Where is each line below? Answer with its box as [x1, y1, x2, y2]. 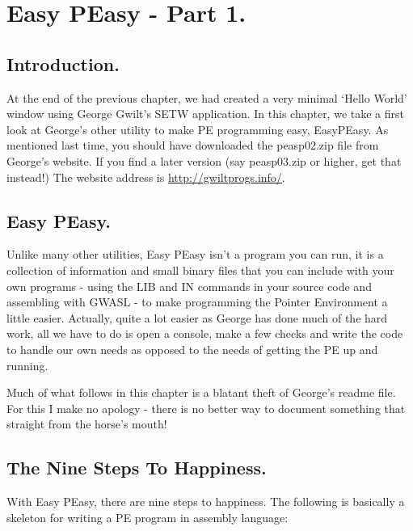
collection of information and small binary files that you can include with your [6, 261, 394, 278]
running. [6, 356, 48, 373]
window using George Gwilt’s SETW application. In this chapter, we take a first [6, 105, 404, 122]
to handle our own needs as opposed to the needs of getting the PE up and [6, 340, 378, 357]
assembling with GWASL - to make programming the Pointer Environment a [6, 293, 388, 310]
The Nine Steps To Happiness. [6, 455, 267, 480]
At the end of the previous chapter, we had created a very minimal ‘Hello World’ [6, 89, 407, 106]
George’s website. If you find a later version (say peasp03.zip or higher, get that [6, 152, 402, 169]
